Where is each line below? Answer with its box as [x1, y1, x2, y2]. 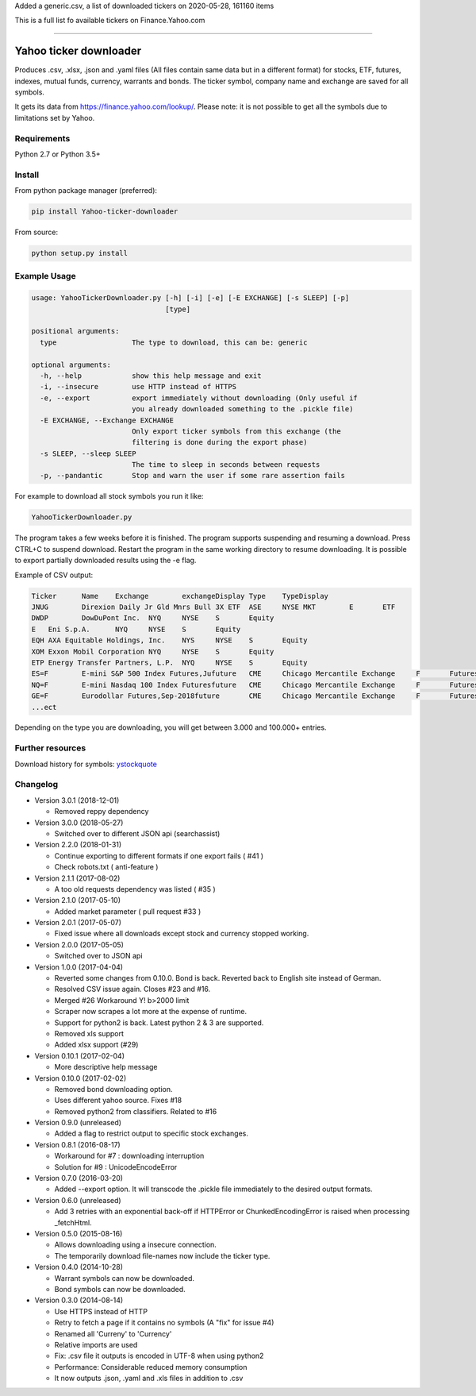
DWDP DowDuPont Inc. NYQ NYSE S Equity [31, 614, 274, 623]
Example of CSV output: [14, 570, 94, 580]
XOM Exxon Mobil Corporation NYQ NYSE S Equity [31, 647, 274, 656]
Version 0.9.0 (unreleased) [34, 1118, 122, 1128]
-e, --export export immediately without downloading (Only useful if [40, 393, 359, 403]
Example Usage [14, 271, 76, 282]
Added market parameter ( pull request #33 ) [54, 906, 202, 916]
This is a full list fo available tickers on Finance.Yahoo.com [14, 16, 205, 25]
